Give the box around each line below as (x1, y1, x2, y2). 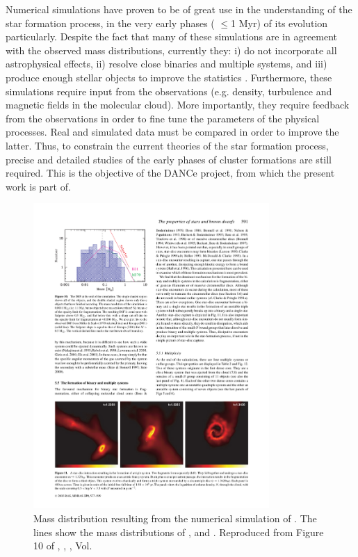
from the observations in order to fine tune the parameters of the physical (6, 111, 320, 125)
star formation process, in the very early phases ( (6, 15, 215, 30)
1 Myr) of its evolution (231, 15, 328, 30)
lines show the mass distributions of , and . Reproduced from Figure (33, 524, 324, 539)
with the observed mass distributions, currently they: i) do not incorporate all (6, 42, 337, 57)
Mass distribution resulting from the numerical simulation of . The (33, 511, 317, 525)
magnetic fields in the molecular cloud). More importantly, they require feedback (6, 97, 350, 112)
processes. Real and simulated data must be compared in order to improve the (6, 124, 339, 139)
